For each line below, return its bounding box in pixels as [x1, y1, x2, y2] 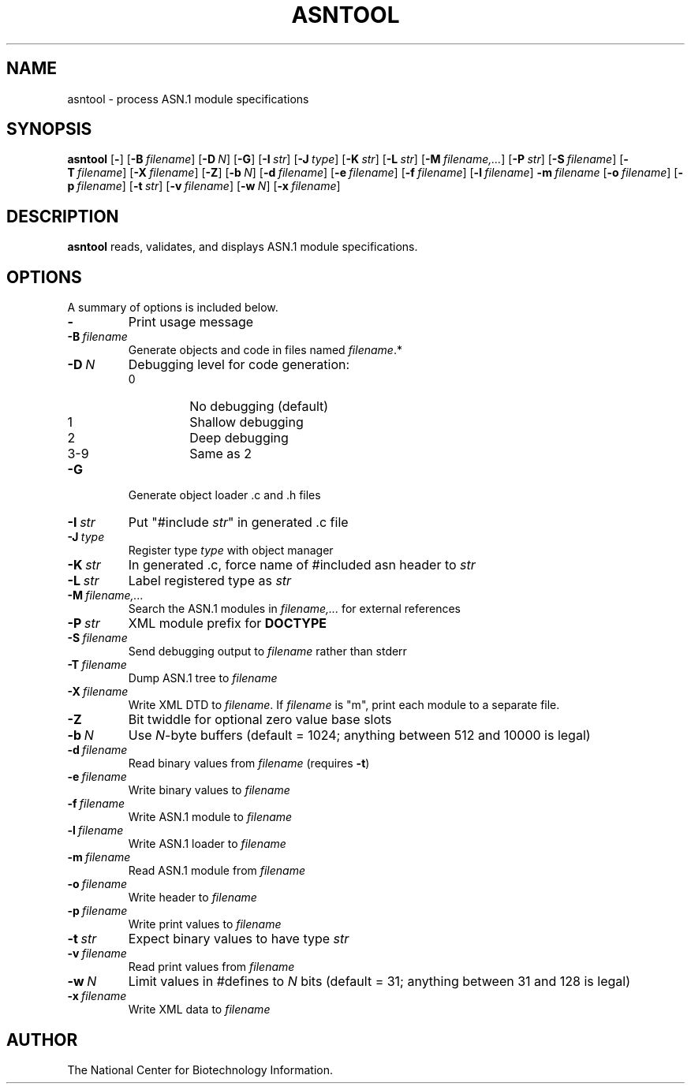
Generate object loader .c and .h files [128, 488, 321, 502]
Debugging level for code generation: [128, 356, 350, 373]
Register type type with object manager [128, 543, 334, 558]
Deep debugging [189, 430, 289, 446]
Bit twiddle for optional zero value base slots [128, 711, 392, 728]
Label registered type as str [128, 573, 292, 589]
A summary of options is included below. [67, 300, 278, 315]
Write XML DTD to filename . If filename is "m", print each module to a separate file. [128, 698, 560, 712]
